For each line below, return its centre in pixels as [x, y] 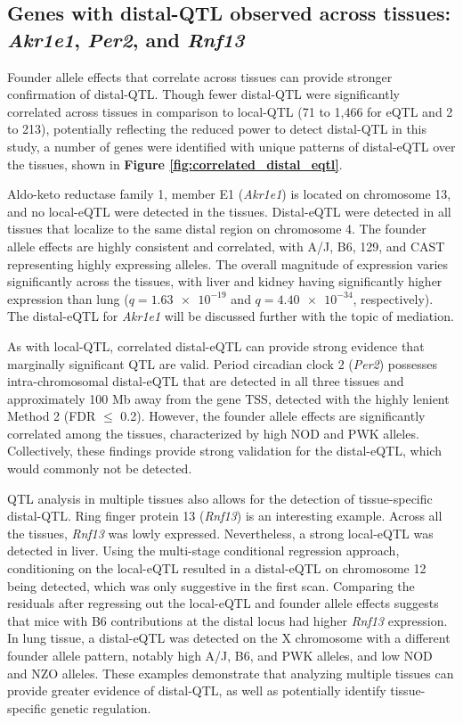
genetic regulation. [101, 707]
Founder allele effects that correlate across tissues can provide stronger [200, 76]
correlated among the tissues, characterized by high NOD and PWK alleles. [213, 433]
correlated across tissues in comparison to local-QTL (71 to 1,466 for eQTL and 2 [230, 111]
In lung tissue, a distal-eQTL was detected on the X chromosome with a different [229, 638]
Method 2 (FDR [52, 416]
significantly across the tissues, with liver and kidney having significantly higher [225, 281]
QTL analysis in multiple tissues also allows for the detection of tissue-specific [220, 498]
